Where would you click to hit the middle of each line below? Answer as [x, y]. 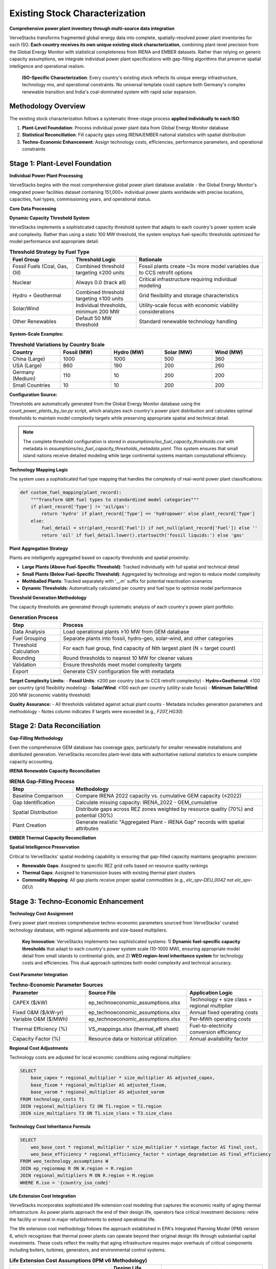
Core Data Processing [33, 209]
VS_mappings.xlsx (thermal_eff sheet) [134, 1029]
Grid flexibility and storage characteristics [189, 295]
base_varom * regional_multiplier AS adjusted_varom [97, 1092]
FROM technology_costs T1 [52, 1099]
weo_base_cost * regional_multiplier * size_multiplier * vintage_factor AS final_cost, [144, 1147]
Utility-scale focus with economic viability [189, 305]
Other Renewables [34, 321]
